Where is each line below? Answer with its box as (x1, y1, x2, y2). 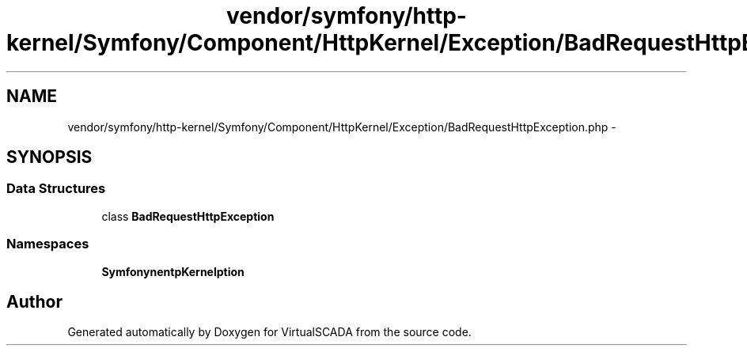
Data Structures (6, 180, 106, 197)
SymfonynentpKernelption (101, 264, 245, 278)
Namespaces (6, 236, 89, 252)
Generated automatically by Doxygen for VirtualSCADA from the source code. (67, 325, 472, 339)
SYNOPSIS (6, 147, 93, 168)
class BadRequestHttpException (101, 209, 275, 223)
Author (6, 291, 63, 312)
